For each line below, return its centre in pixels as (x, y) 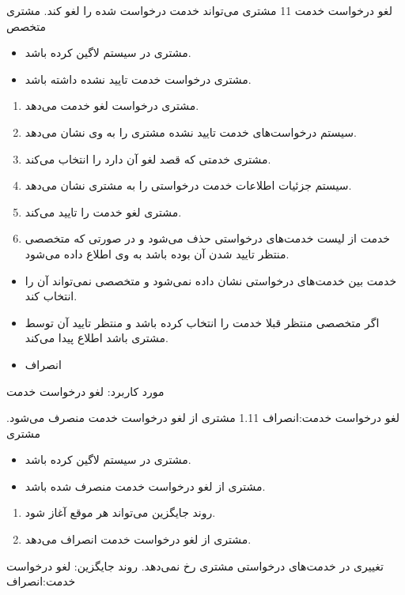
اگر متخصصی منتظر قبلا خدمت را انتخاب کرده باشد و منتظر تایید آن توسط (202, 322)
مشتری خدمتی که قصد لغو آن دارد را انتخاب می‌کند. (148, 158)
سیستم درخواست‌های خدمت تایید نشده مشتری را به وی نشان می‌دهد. (191, 132)
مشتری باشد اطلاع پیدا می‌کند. (97, 338)
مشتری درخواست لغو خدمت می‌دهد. (112, 105)
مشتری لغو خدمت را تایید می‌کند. (103, 211)
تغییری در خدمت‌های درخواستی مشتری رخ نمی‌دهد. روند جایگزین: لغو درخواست (195, 565)
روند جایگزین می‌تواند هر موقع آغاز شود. (120, 512)
